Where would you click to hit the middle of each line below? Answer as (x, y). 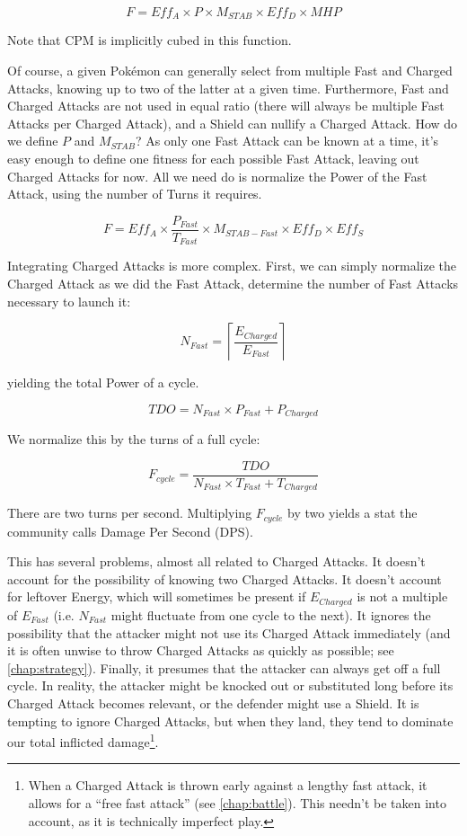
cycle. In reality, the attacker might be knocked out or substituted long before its (230, 685)
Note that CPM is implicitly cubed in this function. (150, 40)
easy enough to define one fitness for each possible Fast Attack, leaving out (213, 159)
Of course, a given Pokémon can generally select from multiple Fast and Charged (230, 71)
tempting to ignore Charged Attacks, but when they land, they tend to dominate (230, 720)
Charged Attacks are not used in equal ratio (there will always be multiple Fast (226, 106)
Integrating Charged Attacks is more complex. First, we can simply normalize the (232, 266)
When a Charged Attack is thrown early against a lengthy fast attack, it (228, 785)
